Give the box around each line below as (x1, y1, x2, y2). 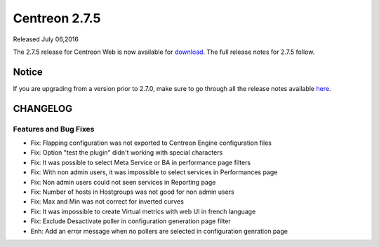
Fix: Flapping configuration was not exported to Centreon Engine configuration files (30, 139, 272, 147)
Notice (13, 66, 44, 78)
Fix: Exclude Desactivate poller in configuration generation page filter (30, 217, 231, 225)
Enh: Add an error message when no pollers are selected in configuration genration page (30, 227, 288, 235)
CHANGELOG (13, 102, 73, 115)
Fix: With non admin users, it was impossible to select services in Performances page (30, 168, 278, 176)
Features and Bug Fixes (13, 124, 95, 134)
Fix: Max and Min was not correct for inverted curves (30, 197, 184, 206)
